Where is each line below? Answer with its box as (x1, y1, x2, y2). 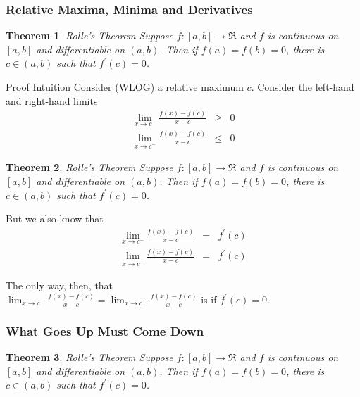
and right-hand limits (6, 93, 98, 108)
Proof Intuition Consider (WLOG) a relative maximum (6, 80, 244, 94)
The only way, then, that (6, 278, 113, 292)
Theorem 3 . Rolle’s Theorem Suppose (6, 349, 173, 364)
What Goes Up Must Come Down (6, 322, 204, 339)
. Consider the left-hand (251, 80, 354, 94)
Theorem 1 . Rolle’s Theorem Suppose (6, 28, 173, 43)
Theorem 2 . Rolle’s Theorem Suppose (6, 160, 173, 175)
